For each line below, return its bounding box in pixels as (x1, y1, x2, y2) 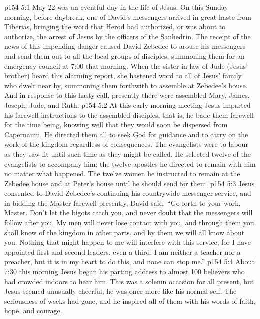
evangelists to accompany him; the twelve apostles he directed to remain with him (4, 158, 256, 169)
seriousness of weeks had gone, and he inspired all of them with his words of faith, (4, 295, 256, 306)
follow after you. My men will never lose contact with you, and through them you (4, 217, 254, 228)
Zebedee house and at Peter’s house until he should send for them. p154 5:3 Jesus (4, 178, 255, 188)
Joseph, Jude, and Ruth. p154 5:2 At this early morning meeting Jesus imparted (4, 99, 251, 110)
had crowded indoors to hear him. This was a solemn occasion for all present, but (4, 276, 254, 286)
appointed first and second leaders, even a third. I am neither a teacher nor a (4, 246, 241, 257)
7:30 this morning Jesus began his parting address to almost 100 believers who (4, 266, 245, 277)
